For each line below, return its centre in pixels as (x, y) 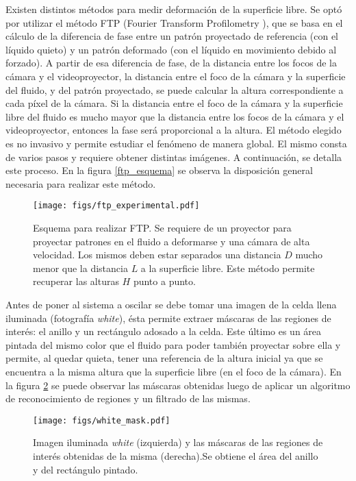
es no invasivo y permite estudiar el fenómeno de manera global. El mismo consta (176, 143)
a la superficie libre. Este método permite (228, 268)
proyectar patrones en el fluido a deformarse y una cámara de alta (171, 241)
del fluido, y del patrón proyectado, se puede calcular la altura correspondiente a (175, 89)
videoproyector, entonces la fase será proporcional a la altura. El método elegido (174, 130)
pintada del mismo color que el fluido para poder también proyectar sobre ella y (173, 344)
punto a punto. (164, 281)
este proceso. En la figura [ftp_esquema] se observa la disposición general (159, 170)
